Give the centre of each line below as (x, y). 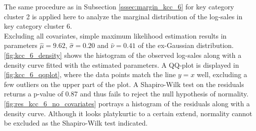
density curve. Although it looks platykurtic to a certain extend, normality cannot (128, 113)
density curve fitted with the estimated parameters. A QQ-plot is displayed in (122, 65)
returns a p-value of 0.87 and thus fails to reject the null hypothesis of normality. (126, 94)
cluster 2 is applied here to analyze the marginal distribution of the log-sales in (123, 16)
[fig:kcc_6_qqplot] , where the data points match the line (90, 74)
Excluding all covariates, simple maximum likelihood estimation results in (115, 35)
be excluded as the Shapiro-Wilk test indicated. (76, 123)
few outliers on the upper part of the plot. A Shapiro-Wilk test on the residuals (124, 84)
